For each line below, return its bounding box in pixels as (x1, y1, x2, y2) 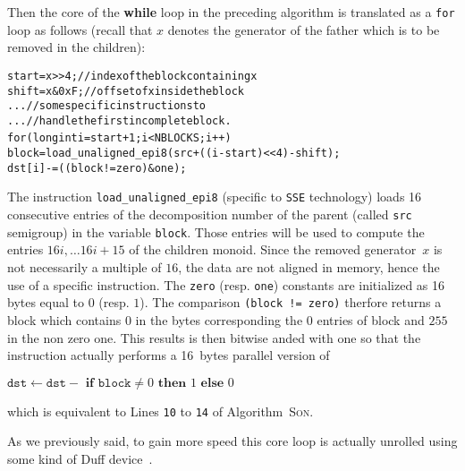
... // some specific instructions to (7, 99, 206, 113)
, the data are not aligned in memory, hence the (178, 258, 440, 276)
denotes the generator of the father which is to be (167, 20, 440, 39)
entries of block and (317, 310, 425, 329)
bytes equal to (7, 293, 85, 312)
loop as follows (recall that (7, 20, 153, 39)
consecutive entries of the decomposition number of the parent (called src (7, 205, 412, 224)
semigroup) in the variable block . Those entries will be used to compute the (7, 222, 425, 241)
